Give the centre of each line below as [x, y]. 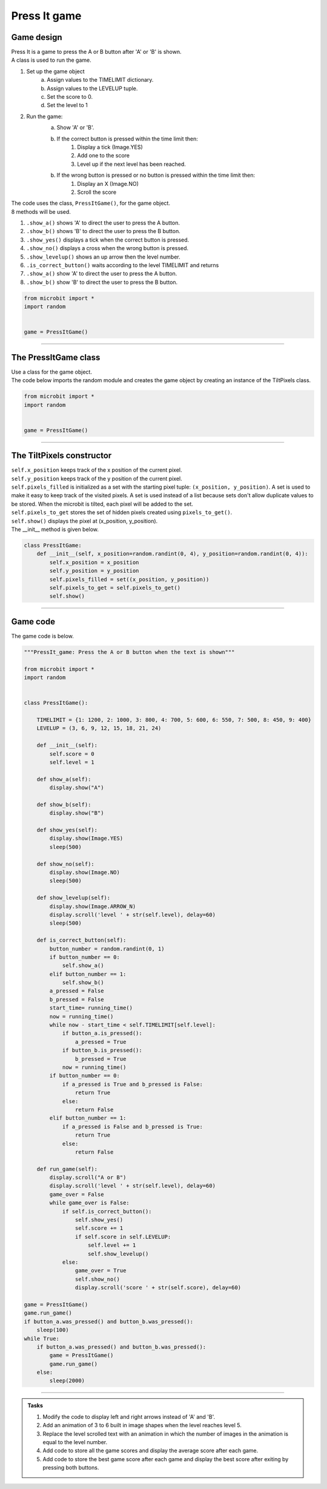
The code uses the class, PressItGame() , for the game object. [91, 203]
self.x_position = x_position [94, 562]
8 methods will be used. [41, 211]
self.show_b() [83, 983]
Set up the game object [55, 71]
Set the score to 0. [70, 97]
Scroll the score [97, 192]
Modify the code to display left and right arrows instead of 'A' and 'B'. [129, 1416]
